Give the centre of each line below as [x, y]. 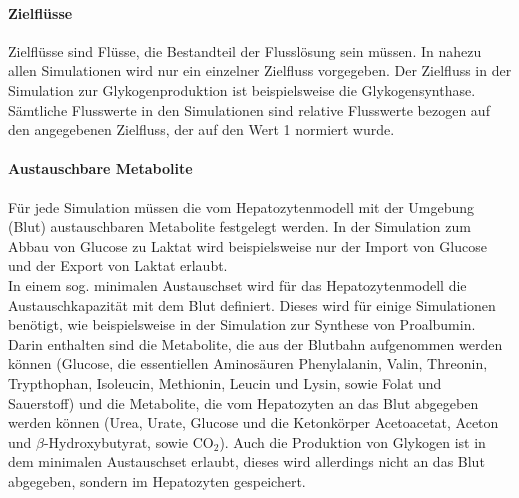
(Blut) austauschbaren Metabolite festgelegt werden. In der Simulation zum [239, 226]
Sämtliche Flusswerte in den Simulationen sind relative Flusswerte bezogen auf [249, 109]
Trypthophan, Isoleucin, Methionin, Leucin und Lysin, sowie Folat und [225, 382]
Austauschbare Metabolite [100, 168]
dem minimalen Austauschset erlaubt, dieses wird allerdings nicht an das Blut [246, 461]
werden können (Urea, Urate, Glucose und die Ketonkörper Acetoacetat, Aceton [253, 422]
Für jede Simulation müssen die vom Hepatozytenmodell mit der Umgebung [241, 206]
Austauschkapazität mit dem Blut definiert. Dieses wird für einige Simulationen [252, 304]
